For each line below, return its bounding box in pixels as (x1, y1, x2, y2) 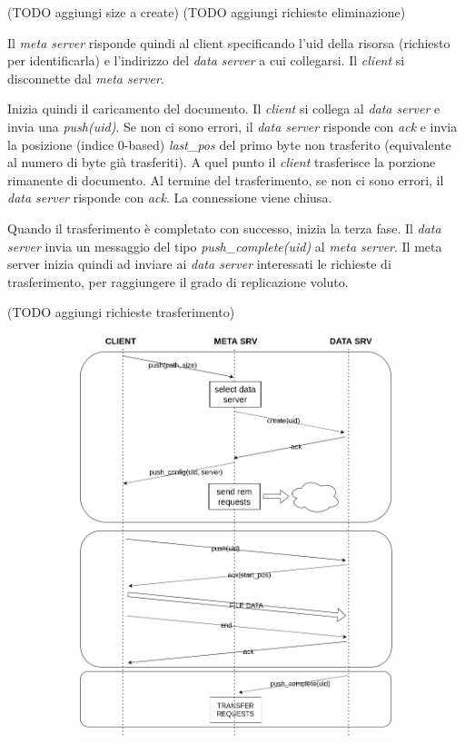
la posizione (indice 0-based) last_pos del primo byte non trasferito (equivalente (7, 134, 451, 154)
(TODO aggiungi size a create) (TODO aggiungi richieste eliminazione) (7, 3, 406, 21)
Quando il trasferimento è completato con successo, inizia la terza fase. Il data (7, 218, 441, 237)
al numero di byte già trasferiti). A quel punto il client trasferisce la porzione (7, 153, 436, 172)
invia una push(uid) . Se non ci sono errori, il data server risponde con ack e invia (7, 116, 458, 135)
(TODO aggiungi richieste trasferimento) (7, 303, 235, 322)
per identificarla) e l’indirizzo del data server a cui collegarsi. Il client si (7, 51, 405, 70)
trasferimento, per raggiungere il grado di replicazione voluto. (7, 272, 349, 291)
